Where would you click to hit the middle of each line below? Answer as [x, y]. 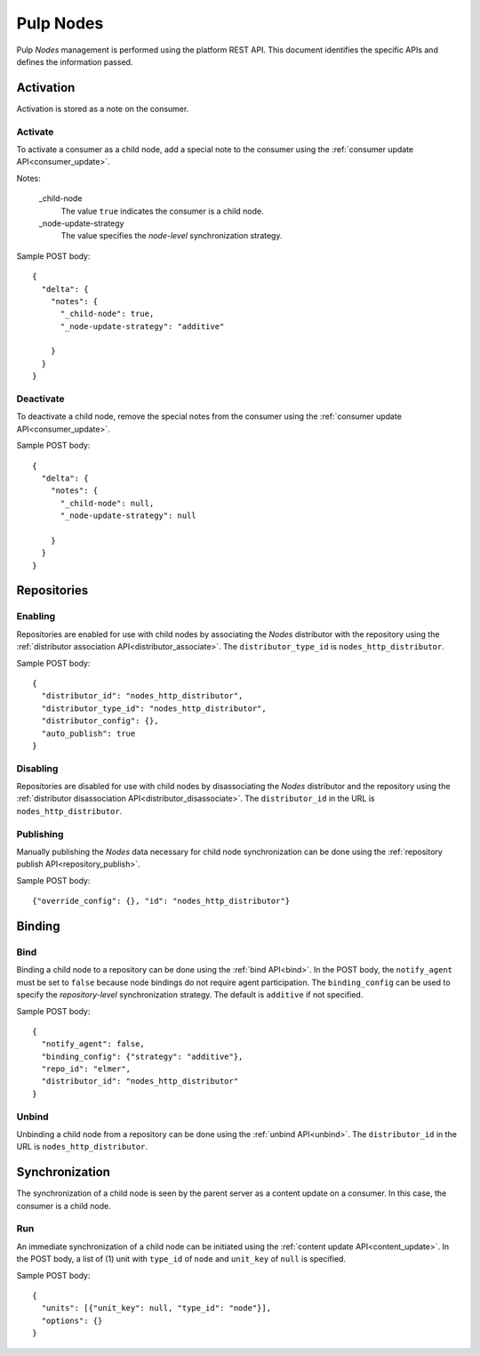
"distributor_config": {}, [100, 721]
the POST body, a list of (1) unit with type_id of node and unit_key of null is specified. [181, 1259]
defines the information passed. [75, 61]
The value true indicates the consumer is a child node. [162, 211]
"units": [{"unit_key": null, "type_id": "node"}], [156, 1308]
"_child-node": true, [107, 314]
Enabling [36, 617]
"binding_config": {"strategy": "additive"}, [142, 1056]
